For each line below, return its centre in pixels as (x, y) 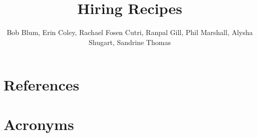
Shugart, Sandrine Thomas (130, 42)
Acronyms (39, 124)
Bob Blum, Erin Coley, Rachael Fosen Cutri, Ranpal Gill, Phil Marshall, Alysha (130, 32)
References (42, 85)
